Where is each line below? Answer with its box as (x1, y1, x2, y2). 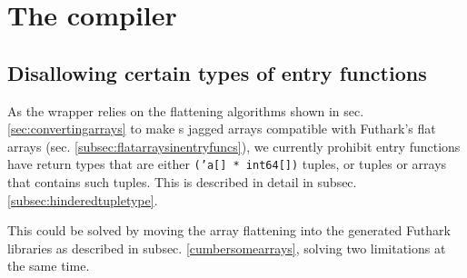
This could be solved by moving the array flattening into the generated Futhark (7, 221, 451, 240)
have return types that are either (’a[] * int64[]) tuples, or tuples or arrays (7, 154, 447, 174)
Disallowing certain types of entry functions (7, 58, 427, 86)
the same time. (7, 256, 90, 275)
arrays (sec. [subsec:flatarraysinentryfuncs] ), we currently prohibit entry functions (7, 136, 461, 155)
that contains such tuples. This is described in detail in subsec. (7, 173, 357, 192)
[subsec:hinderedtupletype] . (7, 190, 158, 209)
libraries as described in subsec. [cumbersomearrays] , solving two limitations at (7, 238, 446, 257)
